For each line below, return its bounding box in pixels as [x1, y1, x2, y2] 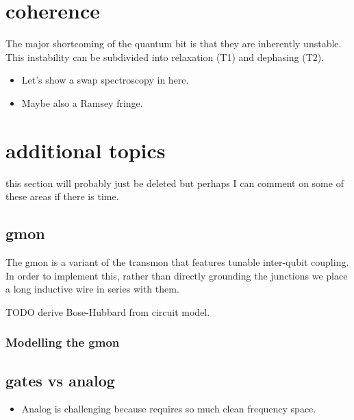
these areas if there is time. [5, 189, 119, 203]
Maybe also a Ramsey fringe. [21, 95, 143, 110]
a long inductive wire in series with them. [5, 282, 179, 296]
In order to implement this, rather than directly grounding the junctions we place [5, 268, 348, 282]
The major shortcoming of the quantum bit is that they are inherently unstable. [5, 36, 342, 51]
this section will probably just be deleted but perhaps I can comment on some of [5, 175, 344, 190]
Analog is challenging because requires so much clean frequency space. [21, 402, 316, 416]
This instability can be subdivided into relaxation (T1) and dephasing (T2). [5, 49, 325, 64]
